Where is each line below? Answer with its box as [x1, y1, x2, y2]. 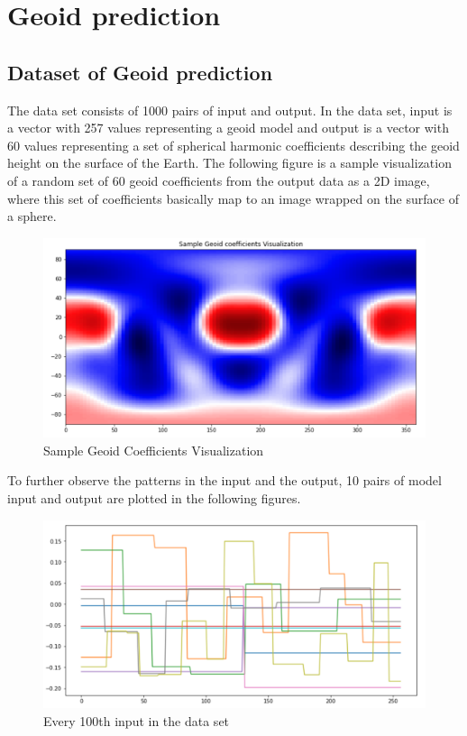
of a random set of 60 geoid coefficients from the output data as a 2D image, [7, 170, 430, 189]
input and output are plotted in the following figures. [7, 489, 301, 508]
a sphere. [7, 207, 57, 225]
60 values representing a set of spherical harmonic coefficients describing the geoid [7, 135, 460, 154]
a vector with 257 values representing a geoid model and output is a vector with [7, 118, 449, 137]
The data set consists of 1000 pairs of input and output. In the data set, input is [7, 100, 453, 119]
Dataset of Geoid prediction [7, 58, 273, 86]
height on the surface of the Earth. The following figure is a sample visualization [7, 153, 452, 172]
